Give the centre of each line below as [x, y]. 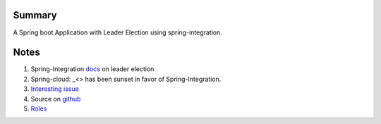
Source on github [56, 99]
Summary [35, 15]
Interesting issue [55, 89]
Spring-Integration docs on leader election [92, 69]
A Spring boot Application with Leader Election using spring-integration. [117, 32]
